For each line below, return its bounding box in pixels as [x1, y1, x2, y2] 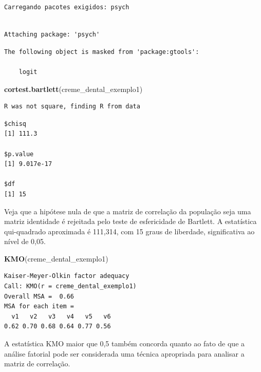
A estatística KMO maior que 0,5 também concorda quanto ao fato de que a [4, 338, 245, 349]
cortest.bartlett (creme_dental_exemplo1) [4, 83, 143, 94]
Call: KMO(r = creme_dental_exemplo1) [4, 283, 137, 290]
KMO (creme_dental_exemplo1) [4, 253, 108, 264]
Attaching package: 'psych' [4, 31, 100, 39]
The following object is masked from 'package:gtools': [4, 48, 199, 55]
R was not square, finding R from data [4, 103, 140, 110]
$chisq [4, 120, 26, 127]
